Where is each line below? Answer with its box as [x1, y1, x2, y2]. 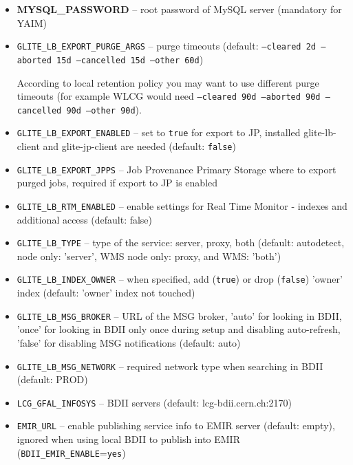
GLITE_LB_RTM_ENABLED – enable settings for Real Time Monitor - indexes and [17, 198, 347, 213]
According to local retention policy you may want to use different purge [17, 75, 319, 89]
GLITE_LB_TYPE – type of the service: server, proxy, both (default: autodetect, [17, 235, 345, 250]
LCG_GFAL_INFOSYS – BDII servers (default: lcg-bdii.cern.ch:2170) [17, 395, 292, 409]
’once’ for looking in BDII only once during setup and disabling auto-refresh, [17, 322, 341, 336]
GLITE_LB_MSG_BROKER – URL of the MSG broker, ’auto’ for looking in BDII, [17, 308, 342, 323]
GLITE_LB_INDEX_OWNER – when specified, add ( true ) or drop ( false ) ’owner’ [17, 272, 343, 286]
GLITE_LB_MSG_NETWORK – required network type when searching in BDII [17, 358, 323, 373]
